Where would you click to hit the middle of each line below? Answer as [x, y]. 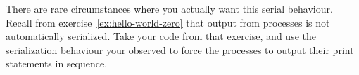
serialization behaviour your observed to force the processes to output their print [180, 49]
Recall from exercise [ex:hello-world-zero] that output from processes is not [168, 22]
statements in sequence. [57, 63]
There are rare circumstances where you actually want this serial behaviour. [169, 8]
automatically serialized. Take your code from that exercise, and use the [161, 36]
